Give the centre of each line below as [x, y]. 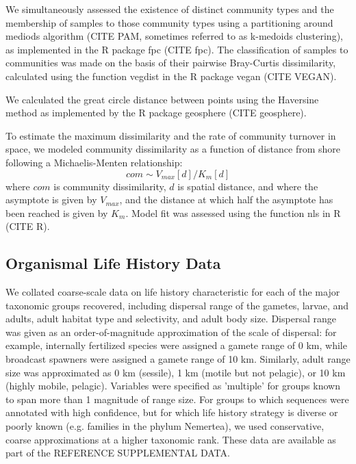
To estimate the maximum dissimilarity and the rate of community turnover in [171, 135]
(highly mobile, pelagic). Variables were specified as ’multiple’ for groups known [173, 386]
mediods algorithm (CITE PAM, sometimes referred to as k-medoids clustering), [174, 36]
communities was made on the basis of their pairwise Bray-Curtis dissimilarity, [171, 63]
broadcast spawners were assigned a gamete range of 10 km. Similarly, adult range [178, 359]
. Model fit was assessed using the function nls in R [233, 212]
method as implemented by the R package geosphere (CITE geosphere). [156, 113]
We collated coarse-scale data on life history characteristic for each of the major [173, 292]
